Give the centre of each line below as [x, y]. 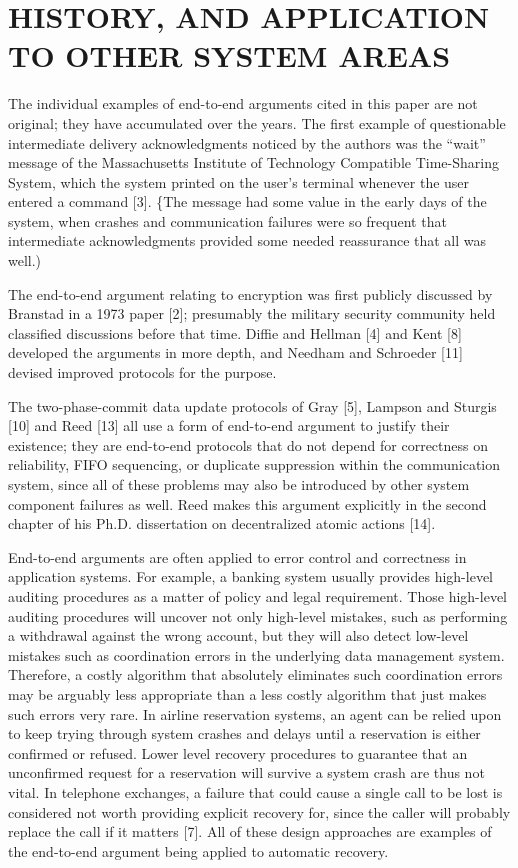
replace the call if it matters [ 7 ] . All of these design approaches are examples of [250, 831]
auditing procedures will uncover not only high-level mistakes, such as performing [258, 615]
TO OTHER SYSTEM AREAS [229, 55]
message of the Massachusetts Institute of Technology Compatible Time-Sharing [253, 162]
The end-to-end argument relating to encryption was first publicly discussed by [250, 293]
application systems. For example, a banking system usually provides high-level [250, 576]
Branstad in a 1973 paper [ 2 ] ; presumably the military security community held [252, 313]
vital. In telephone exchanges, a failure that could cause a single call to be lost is [255, 791]
